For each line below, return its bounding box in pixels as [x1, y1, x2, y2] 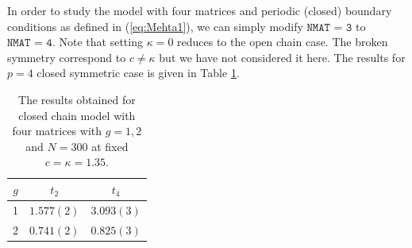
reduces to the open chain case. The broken [177, 33, 388, 50]
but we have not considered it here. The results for [159, 48, 406, 65]
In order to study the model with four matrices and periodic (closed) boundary [7, 2, 392, 18]
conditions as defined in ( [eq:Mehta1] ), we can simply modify [7, 17, 303, 34]
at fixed [91, 138, 129, 154]
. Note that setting [52, 33, 143, 50]
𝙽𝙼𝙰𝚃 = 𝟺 [7, 37, 52, 49]
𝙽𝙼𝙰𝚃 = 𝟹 [306, 21, 352, 33]
